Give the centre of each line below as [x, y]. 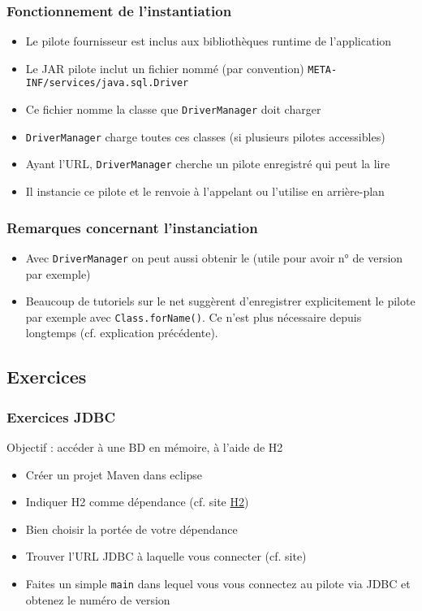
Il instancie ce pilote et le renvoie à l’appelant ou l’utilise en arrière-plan [205, 191]
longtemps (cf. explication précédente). [122, 333]
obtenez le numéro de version [98, 599]
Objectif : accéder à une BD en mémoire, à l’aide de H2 [145, 447]
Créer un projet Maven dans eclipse [114, 474]
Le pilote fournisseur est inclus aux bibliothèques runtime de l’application [209, 41]
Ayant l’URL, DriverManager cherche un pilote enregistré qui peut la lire [208, 164]
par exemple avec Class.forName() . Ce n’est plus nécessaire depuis [194, 316]
